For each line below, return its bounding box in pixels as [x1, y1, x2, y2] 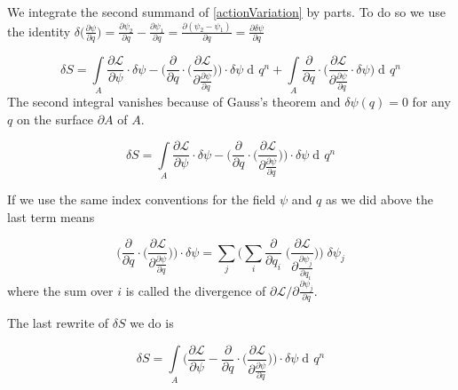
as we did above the [326, 190, 434, 208]
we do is [130, 314, 174, 332]
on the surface [16, 109, 93, 128]
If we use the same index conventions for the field [7, 190, 276, 208]
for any [412, 92, 451, 111]
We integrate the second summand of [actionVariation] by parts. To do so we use [7, 3, 446, 20]
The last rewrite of [7, 314, 109, 332]
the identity [7, 21, 71, 40]
